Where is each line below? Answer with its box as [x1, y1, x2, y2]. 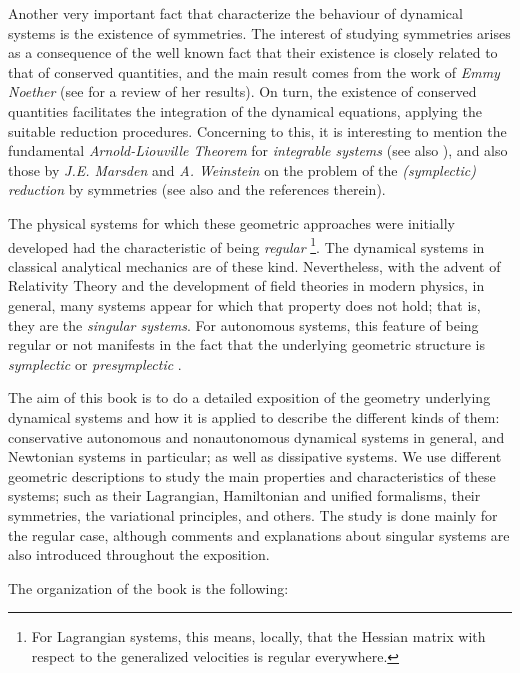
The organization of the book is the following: [8, 577, 289, 598]
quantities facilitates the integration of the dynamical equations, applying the [8, 100, 482, 121]
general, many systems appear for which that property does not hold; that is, [8, 294, 481, 315]
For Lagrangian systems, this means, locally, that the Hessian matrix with [31, 626, 486, 647]
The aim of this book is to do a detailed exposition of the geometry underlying [8, 387, 491, 408]
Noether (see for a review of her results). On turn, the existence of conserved [8, 81, 477, 102]
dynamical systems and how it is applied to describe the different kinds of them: [8, 406, 500, 427]
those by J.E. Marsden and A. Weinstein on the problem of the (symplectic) [8, 159, 476, 180]
